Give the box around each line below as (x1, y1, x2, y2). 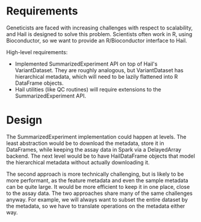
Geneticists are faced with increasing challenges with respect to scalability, (6, 24, 193, 31)
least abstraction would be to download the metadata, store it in (6, 140, 164, 147)
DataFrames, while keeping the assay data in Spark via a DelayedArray (6, 146, 182, 153)
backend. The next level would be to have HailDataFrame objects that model (6, 152, 196, 159)
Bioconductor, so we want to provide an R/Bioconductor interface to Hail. (6, 37, 188, 44)
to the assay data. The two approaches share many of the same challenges (6, 190, 193, 197)
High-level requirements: (6, 48, 68, 55)
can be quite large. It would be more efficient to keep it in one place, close (6, 183, 190, 190)
